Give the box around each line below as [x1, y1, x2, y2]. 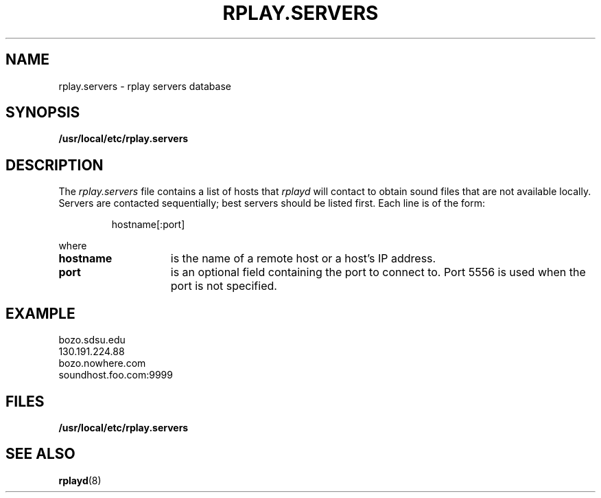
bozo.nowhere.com [58, 357, 146, 370]
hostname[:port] [111, 218, 185, 231]
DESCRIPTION [5, 156, 104, 174]
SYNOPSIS [5, 104, 80, 122]
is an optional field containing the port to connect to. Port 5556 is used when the [170, 265, 586, 280]
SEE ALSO [5, 445, 75, 463]
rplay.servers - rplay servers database [58, 80, 231, 92]
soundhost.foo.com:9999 [58, 369, 173, 381]
